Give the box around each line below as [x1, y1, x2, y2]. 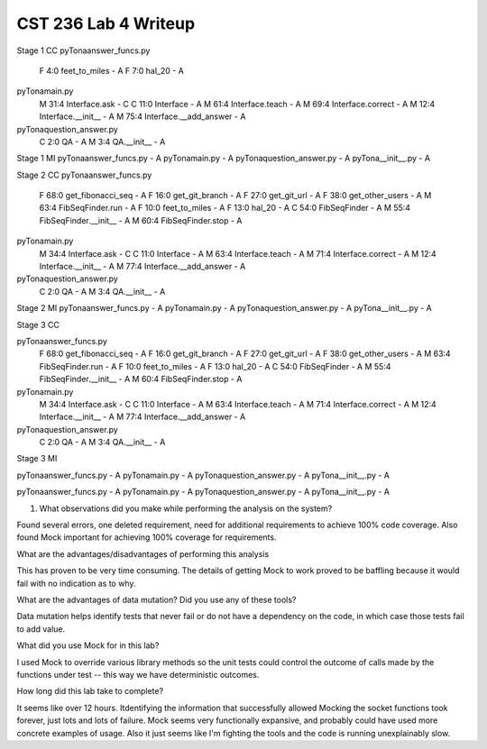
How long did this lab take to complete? [16, 686, 164, 697]
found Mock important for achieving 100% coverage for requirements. [16, 532, 277, 543]
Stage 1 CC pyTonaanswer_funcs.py [16, 45, 151, 56]
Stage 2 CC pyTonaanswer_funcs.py [16, 169, 152, 180]
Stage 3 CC [16, 319, 60, 330]
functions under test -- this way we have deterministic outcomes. [16, 669, 260, 680]
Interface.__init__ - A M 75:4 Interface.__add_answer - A [39, 111, 246, 122]
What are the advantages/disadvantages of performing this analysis [16, 548, 270, 559]
